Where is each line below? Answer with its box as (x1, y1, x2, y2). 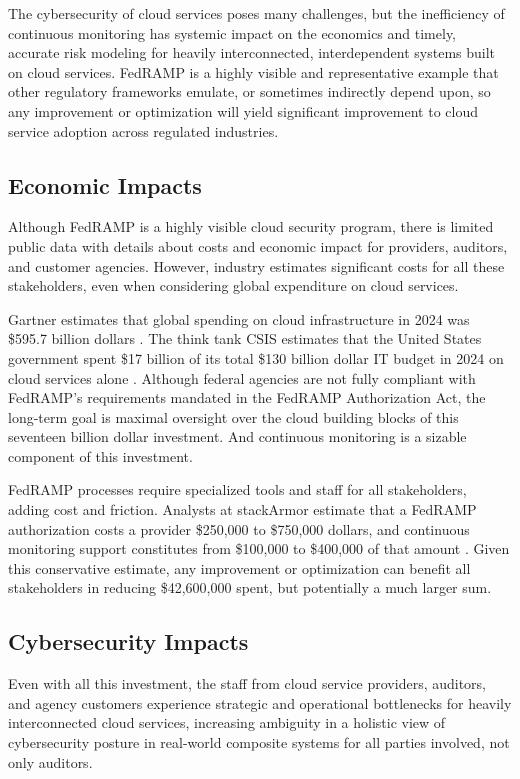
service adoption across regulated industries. (8, 120, 279, 141)
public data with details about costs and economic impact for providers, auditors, (8, 235, 508, 256)
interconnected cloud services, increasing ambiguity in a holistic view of (8, 712, 446, 733)
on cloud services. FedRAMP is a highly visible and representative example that (8, 61, 499, 82)
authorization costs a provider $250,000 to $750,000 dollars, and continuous (8, 518, 470, 539)
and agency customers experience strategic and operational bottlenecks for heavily (8, 692, 512, 713)
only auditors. (8, 751, 93, 772)
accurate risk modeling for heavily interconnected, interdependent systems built (8, 42, 496, 63)
